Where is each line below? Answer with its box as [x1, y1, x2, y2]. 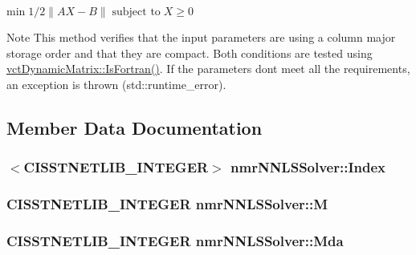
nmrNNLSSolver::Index [230, 157, 386, 177]
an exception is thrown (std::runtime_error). [6, 75, 226, 92]
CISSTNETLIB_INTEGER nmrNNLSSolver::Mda [6, 230, 344, 250]
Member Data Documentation [6, 115, 263, 140]
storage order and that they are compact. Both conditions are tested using [6, 44, 373, 61]
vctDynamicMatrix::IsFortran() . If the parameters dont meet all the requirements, [6, 60, 410, 77]
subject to [112, 6, 161, 18]
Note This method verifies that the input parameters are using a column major [6, 29, 396, 45]
